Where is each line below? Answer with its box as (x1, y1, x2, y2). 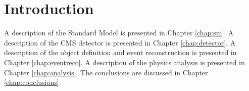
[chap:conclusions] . (4, 77, 61, 87)
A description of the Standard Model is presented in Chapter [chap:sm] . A (4, 27, 234, 38)
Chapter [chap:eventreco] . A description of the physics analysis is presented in (4, 57, 245, 67)
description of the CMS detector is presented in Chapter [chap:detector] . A (4, 37, 236, 48)
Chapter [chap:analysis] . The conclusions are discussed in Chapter (4, 67, 208, 77)
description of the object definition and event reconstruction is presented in (4, 47, 237, 58)
